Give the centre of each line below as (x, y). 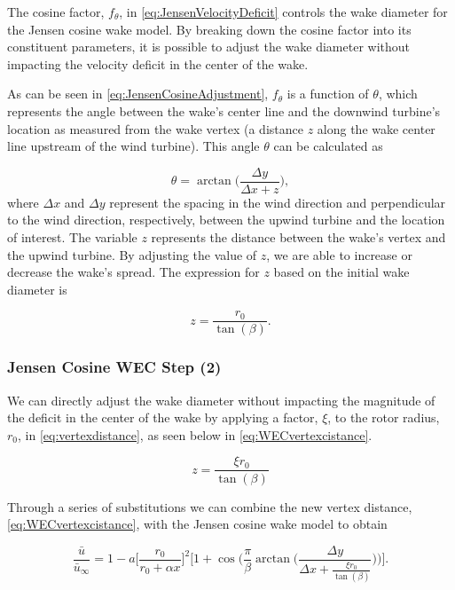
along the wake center (376, 128)
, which (398, 94)
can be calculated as (328, 146)
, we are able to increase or (339, 254)
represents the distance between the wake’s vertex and (298, 237)
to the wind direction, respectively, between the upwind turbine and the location (226, 220)
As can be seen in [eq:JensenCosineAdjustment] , (138, 94)
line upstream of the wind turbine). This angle (133, 146)
